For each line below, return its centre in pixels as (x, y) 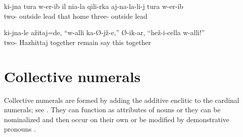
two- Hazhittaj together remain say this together (78, 42)
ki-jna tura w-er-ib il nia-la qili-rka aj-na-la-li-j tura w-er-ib (94, 6)
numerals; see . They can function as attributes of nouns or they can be (112, 110)
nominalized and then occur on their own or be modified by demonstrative (117, 119)
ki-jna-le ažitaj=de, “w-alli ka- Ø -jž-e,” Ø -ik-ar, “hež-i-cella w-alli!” (104, 32)
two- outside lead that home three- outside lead (76, 16)
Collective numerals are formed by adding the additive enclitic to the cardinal (122, 100)
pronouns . (20, 129)
